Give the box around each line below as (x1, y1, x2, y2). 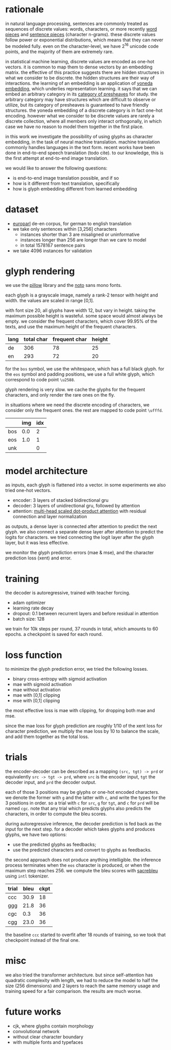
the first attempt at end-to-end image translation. (5, 155, 109, 161)
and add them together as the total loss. (5, 734, 89, 740)
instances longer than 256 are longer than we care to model (20, 236, 146, 243)
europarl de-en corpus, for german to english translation (12, 221, 132, 227)
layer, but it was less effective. (5, 540, 69, 546)
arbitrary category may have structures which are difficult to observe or (5, 96, 156, 103)
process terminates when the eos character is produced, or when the (5, 862, 151, 868)
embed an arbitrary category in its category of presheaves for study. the (5, 91, 158, 97)
